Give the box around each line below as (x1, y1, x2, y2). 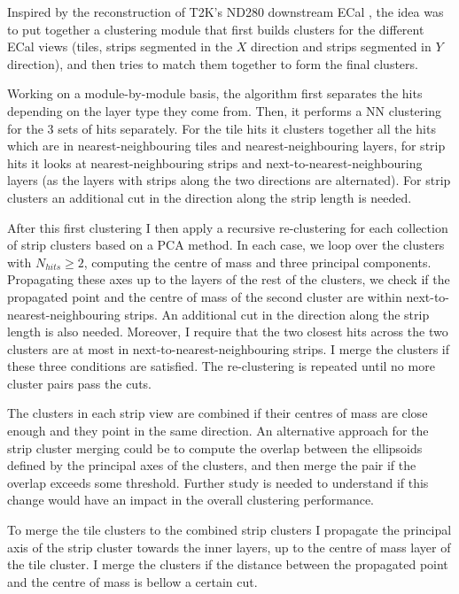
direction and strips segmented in (251, 37, 432, 56)
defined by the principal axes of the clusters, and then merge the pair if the (7, 456, 416, 474)
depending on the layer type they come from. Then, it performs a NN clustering (7, 101, 441, 120)
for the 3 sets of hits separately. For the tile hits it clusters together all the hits (7, 119, 436, 137)
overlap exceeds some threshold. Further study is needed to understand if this (7, 473, 429, 491)
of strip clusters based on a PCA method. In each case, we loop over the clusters (7, 235, 445, 254)
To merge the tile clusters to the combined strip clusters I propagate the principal (7, 521, 452, 539)
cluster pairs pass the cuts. (7, 374, 152, 392)
